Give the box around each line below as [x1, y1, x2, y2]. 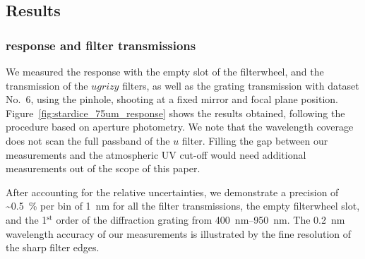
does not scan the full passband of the [6, 133, 170, 147]
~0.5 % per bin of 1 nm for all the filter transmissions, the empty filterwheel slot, [6, 198, 360, 213]
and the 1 [6, 212, 47, 227]
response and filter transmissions [6, 36, 196, 54]
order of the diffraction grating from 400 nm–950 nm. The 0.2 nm [56, 212, 345, 227]
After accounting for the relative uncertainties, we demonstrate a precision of [6, 184, 339, 199]
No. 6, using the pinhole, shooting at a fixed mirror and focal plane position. [6, 92, 338, 107]
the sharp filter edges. [6, 240, 100, 255]
